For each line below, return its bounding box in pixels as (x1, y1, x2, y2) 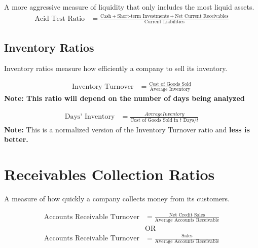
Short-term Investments (117, 13, 169, 19)
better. (4, 134, 28, 145)
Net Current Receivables (175, 13, 229, 19)
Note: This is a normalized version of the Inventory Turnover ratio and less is (4, 124, 250, 134)
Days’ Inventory (64, 113, 115, 121)
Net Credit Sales (169, 212, 205, 218)
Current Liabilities (144, 19, 185, 25)
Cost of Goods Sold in (130, 117, 178, 123)
